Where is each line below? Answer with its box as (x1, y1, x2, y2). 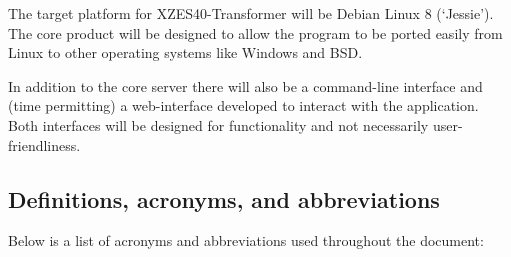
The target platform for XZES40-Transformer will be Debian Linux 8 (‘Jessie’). (8, 3, 494, 23)
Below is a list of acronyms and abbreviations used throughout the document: (8, 230, 484, 251)
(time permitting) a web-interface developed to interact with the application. (8, 95, 479, 116)
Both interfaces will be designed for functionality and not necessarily (8, 114, 429, 135)
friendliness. (8, 134, 81, 155)
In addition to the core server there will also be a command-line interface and (8, 75, 483, 96)
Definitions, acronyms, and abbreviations (8, 183, 440, 214)
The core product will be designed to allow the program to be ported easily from (8, 22, 503, 43)
